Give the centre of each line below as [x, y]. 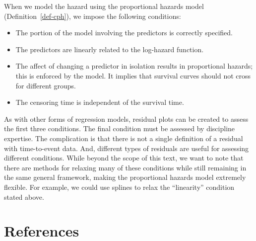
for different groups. [46, 85]
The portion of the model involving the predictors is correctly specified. [124, 33]
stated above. [24, 197]
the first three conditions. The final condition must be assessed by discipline [120, 128]
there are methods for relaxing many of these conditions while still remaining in [125, 167]
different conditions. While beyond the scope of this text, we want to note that [124, 158]
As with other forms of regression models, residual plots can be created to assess [126, 119]
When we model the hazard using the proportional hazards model [104, 6]
